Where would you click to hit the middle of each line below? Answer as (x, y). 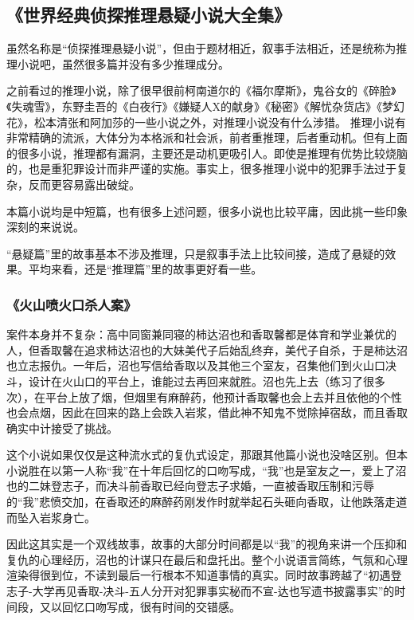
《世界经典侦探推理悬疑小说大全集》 (148, 15)
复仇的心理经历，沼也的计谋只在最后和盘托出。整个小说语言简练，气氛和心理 (207, 559)
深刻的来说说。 (45, 227)
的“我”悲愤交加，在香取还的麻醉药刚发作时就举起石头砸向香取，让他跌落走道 (207, 502)
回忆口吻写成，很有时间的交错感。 (151, 606)
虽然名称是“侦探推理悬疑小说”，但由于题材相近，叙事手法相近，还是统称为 (201, 48)
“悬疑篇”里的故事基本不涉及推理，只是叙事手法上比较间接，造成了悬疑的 (196, 253)
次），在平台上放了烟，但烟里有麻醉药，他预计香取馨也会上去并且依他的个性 (204, 396)
